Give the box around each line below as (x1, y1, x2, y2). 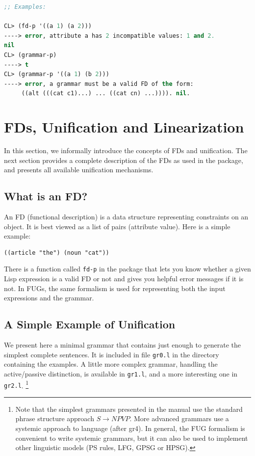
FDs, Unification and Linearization (4, 117, 244, 137)
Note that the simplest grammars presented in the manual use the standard (15, 403, 243, 414)
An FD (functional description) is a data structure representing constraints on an (4, 212, 249, 222)
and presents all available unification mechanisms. (4, 164, 153, 175)
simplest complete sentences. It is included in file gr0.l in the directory (4, 349, 219, 359)
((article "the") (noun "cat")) (4, 249, 109, 256)
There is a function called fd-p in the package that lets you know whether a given (4, 264, 251, 274)
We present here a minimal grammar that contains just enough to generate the (4, 340, 241, 350)
